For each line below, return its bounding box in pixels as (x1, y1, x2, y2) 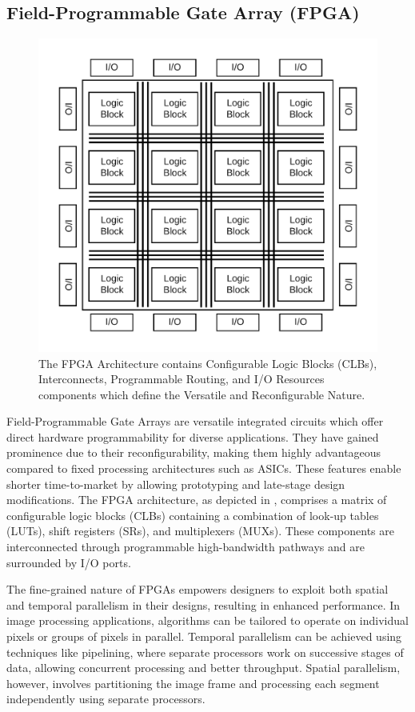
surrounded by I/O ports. (6, 554, 131, 570)
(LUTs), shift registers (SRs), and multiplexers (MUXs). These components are (6, 522, 394, 539)
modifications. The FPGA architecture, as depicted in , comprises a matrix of (6, 491, 387, 508)
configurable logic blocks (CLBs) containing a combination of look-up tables (6, 506, 379, 523)
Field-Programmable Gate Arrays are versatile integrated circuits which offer (6, 413, 384, 430)
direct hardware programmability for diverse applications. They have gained (6, 428, 379, 445)
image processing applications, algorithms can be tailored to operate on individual (6, 612, 409, 629)
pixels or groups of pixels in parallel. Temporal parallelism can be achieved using (6, 628, 402, 644)
